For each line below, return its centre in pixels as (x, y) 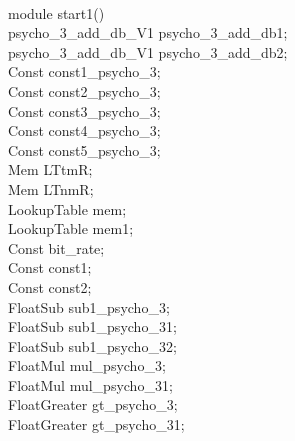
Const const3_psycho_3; (84, 110)
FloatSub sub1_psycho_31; (92, 326)
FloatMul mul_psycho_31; (90, 384)
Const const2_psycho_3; (84, 90)
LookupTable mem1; (71, 228)
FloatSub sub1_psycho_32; (92, 345)
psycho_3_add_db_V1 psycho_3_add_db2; (148, 51)
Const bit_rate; (56, 247)
